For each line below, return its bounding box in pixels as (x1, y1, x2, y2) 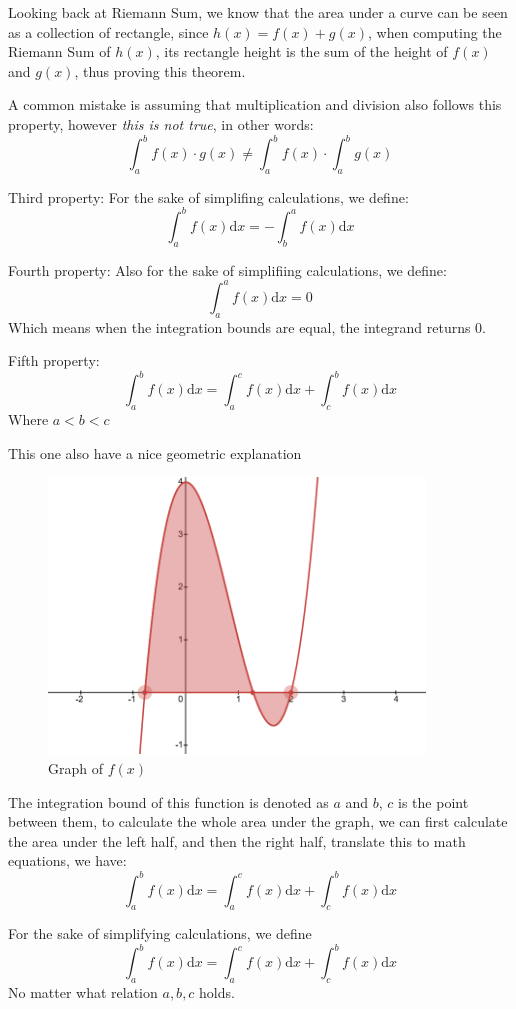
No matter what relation (8, 982, 158, 1003)
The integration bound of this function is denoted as (8, 791, 329, 812)
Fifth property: (8, 350, 100, 371)
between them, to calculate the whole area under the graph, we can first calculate (8, 811, 508, 832)
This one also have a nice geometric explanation (8, 442, 302, 463)
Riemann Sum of (8, 41, 111, 62)
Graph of (48, 758, 103, 779)
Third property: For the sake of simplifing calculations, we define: (8, 186, 409, 207)
